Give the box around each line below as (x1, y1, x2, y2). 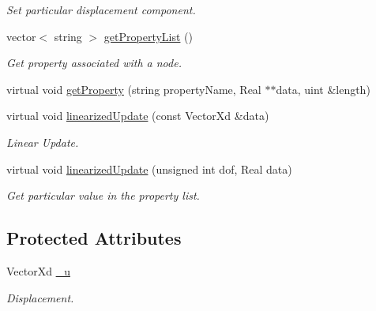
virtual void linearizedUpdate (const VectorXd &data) (6, 107, 269, 124)
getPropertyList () (103, 28, 193, 44)
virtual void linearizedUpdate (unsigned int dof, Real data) (6, 160, 292, 177)
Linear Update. (6, 133, 79, 150)
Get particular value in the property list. (6, 187, 200, 204)
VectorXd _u (6, 262, 70, 279)
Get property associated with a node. (6, 54, 182, 71)
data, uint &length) (276, 81, 370, 97)
